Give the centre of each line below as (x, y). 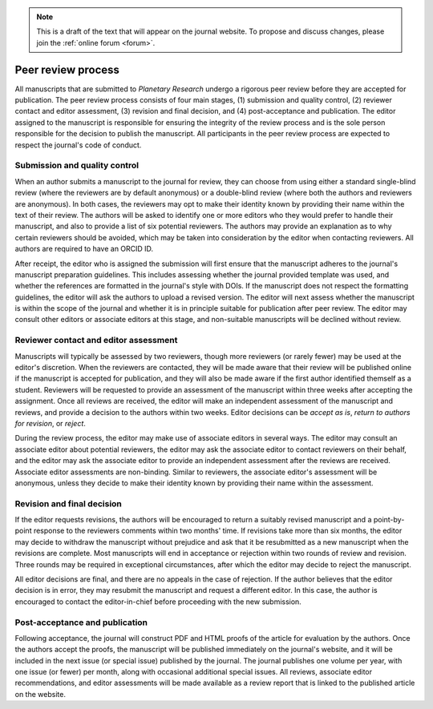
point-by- (389, 520)
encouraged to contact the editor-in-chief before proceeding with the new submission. (158, 602)
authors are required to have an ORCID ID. (84, 249)
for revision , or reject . (50, 423)
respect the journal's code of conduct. (78, 145)
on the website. (40, 694)
